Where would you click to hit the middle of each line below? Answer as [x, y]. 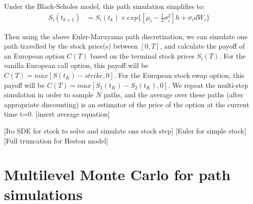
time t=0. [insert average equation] [57, 114]
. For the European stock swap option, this [179, 75]
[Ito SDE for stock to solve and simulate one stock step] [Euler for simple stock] [125, 130]
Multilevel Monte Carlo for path [117, 174]
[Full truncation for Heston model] [56, 140]
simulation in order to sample [49, 95]
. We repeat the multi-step [208, 85]
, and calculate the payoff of [202, 46]
